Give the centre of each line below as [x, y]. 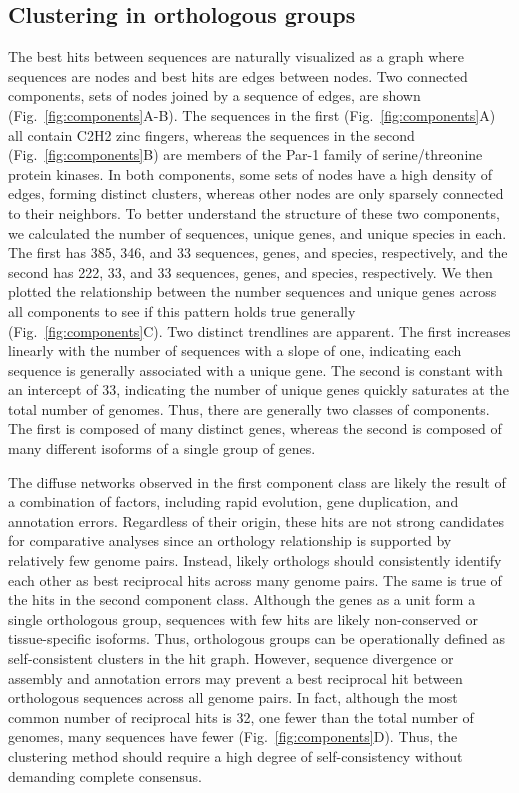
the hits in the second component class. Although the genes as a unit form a [242, 599]
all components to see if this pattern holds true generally [182, 310]
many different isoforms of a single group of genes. [162, 448]
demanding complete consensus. [105, 775]
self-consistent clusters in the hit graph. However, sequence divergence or [231, 658]
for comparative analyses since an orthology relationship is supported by [230, 540]
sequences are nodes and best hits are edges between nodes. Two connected [238, 75]
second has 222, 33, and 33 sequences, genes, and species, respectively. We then [250, 271]
